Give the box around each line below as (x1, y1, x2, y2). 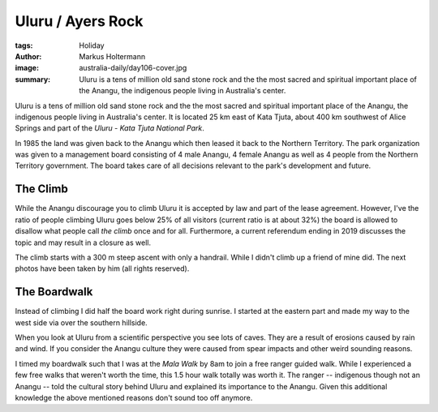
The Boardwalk (15, 285, 93, 299)
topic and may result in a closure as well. (15, 238, 152, 247)
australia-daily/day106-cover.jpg (79, 63, 187, 73)
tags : (15, 41, 33, 50)
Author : (15, 51, 42, 61)
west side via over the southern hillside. (15, 317, 148, 328)
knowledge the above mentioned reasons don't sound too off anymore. (15, 393, 253, 402)
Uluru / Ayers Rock (15, 12, 144, 30)
